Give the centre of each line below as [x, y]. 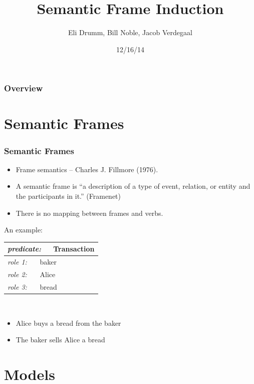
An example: [23, 230]
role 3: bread [32, 286]
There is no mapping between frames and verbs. [89, 213]
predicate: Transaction [51, 249]
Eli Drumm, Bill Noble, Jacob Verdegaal [130, 32]
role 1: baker [32, 262]
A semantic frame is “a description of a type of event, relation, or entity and [133, 186]
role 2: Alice [32, 274]
